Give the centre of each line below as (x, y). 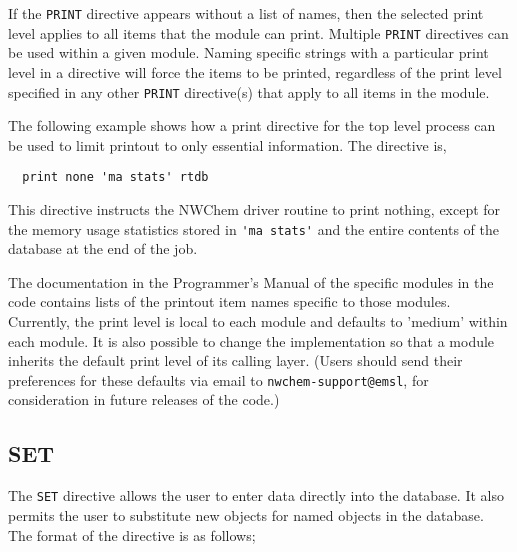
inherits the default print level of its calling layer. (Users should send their (235, 360)
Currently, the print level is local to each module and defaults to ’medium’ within (258, 321)
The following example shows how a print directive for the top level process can (252, 125)
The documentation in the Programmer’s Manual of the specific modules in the (251, 281)
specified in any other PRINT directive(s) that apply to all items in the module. (249, 91)
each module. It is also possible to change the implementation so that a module (251, 340)
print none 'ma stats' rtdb (115, 177)
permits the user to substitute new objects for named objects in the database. (246, 514)
